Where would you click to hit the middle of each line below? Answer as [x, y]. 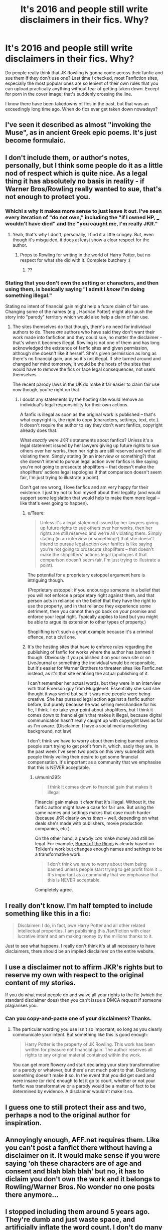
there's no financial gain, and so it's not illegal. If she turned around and [87, 359]
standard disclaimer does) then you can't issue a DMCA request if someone [83, 1000]
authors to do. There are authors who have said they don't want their [83, 332]
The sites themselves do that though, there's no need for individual [82, 327]
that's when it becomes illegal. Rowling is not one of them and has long [86, 343]
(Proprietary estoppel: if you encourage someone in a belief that [94, 590]
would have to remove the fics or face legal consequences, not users [84, 369]
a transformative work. [58, 854]
